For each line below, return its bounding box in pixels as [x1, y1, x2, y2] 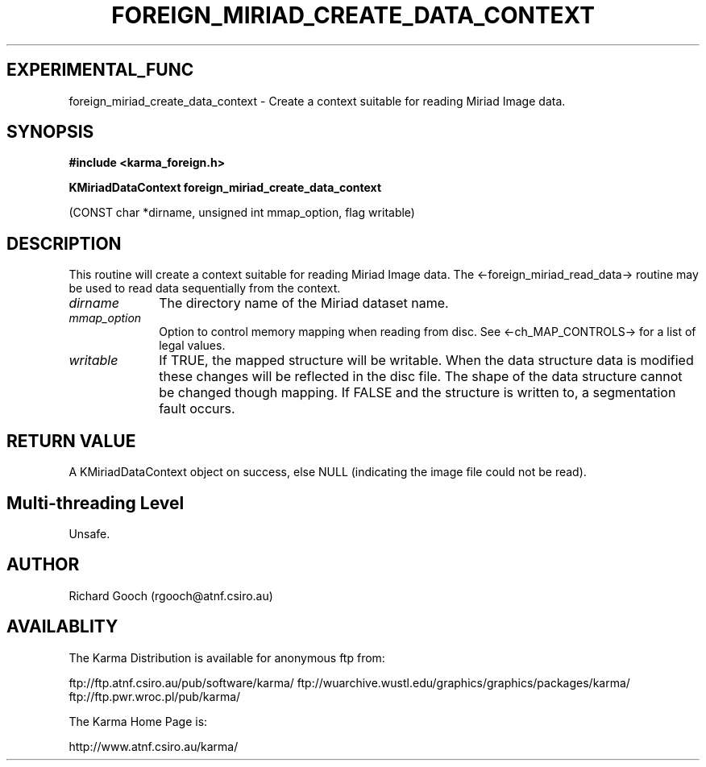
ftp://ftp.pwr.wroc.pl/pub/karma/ [69, 689, 241, 703]
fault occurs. [159, 400, 235, 417]
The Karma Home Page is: [69, 714, 208, 728]
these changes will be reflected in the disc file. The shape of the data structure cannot [159, 368, 683, 385]
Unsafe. [69, 526, 110, 541]
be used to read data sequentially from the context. [69, 281, 341, 296]
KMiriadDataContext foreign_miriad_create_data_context [69, 180, 382, 195]
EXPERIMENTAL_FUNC [6, 60, 194, 81]
